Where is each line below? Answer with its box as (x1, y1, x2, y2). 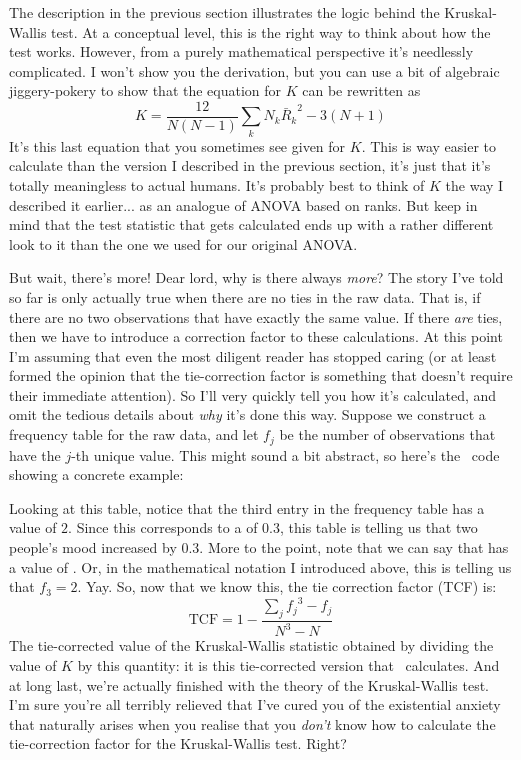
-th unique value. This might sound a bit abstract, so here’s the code (71, 444, 500, 465)
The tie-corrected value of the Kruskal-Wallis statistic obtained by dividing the (9, 635, 494, 656)
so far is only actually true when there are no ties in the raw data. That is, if (9, 286, 481, 307)
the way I (445, 174, 504, 195)
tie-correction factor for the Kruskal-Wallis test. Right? (9, 733, 347, 754)
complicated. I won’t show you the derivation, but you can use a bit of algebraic (9, 60, 500, 81)
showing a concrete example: (9, 464, 184, 485)
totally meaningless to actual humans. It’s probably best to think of (9, 174, 425, 195)
